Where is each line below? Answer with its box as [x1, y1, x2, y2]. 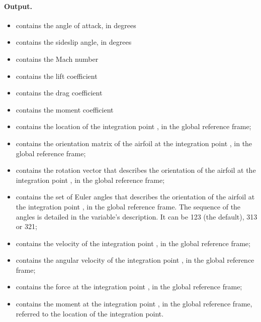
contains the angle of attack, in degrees [16, 20, 136, 30]
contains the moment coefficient [16, 104, 114, 115]
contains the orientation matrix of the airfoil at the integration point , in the [16, 138, 252, 148]
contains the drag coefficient [16, 87, 103, 98]
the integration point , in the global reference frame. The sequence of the [16, 201, 241, 211]
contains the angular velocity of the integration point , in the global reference [16, 255, 254, 265]
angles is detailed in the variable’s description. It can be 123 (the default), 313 [16, 211, 257, 222]
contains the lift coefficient [16, 70, 98, 81]
